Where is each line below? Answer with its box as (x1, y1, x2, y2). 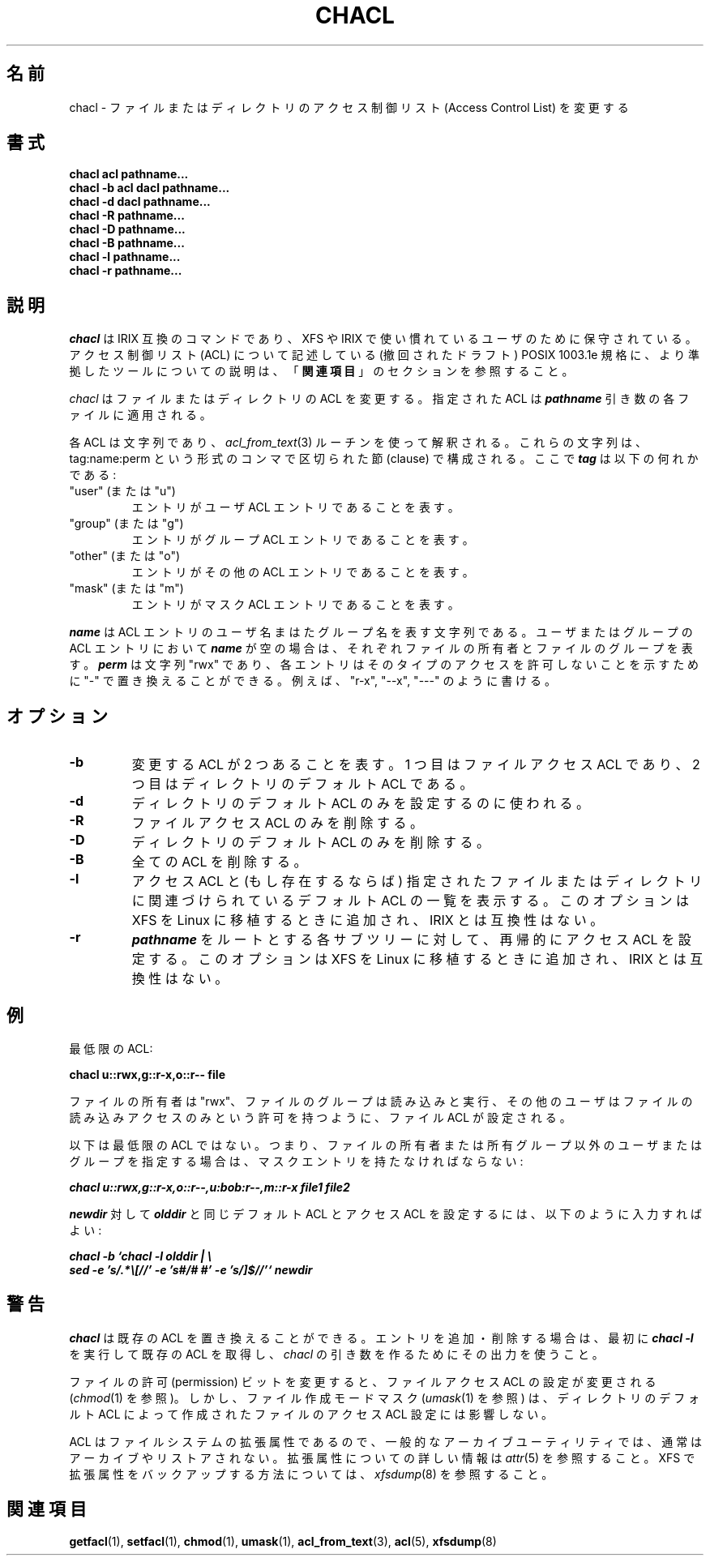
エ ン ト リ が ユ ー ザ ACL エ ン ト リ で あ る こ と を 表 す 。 (131, 500, 460, 515)
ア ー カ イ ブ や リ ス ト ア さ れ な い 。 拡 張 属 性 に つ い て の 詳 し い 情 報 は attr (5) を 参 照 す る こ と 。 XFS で (69, 1450, 695, 1465)
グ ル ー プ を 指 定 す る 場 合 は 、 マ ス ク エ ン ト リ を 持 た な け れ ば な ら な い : (69, 1153, 524, 1168)
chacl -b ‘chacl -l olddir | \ (69, 1248, 212, 1263)
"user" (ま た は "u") (69, 484, 176, 499)
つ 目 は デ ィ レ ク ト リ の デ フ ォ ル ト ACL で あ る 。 (131, 776, 473, 793)
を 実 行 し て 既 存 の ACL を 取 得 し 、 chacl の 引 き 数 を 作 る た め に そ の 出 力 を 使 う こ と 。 (69, 1346, 604, 1361)
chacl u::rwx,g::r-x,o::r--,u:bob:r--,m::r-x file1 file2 (69, 1179, 350, 1194)
